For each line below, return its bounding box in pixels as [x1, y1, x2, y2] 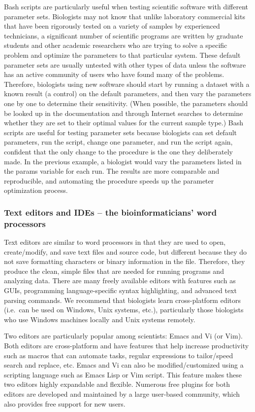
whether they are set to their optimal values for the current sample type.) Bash [4, 117, 244, 128]
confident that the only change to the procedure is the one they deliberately [4, 146, 233, 156]
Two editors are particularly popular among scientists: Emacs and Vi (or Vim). [4, 331, 243, 341]
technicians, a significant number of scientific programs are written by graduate [4, 30, 243, 40]
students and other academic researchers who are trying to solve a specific [4, 40, 227, 50]
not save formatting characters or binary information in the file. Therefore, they [4, 256, 245, 266]
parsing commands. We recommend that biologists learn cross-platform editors [4, 295, 241, 305]
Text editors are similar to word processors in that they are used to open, [4, 237, 226, 247]
